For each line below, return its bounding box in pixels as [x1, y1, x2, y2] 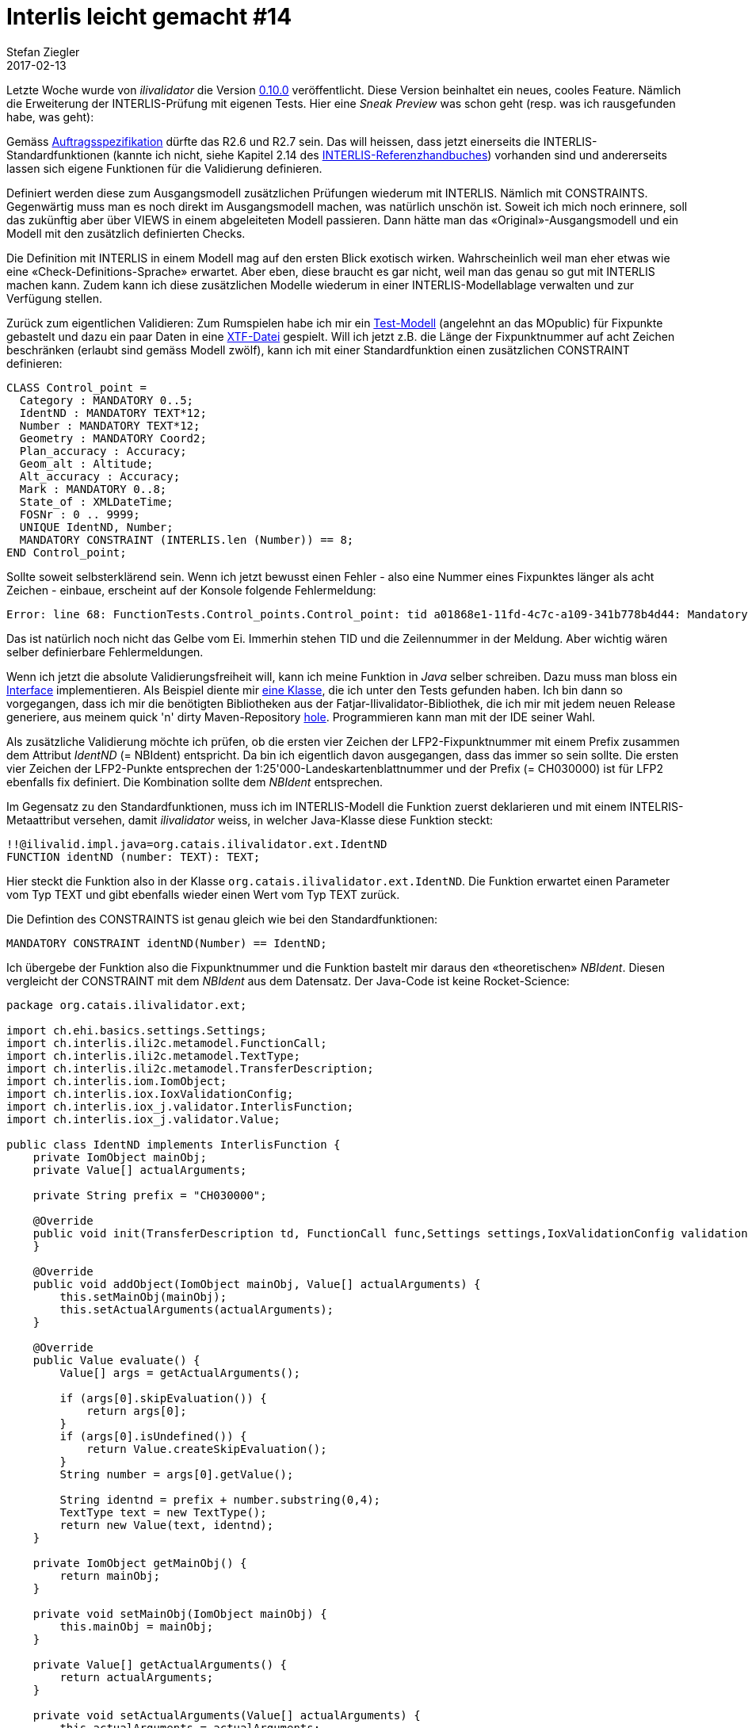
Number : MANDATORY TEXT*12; [19, 419, 200, 432]
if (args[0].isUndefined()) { [59, 1429, 247, 1443]
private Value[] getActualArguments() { [32, 1657, 288, 1671]
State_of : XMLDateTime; [19, 495, 174, 508]
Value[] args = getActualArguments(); [59, 1366, 300, 1379]
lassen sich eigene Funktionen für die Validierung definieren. [6, 161, 322, 175]
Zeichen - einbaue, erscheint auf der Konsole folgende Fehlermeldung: [6, 583, 376, 597]
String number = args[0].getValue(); [59, 1467, 294, 1481]
